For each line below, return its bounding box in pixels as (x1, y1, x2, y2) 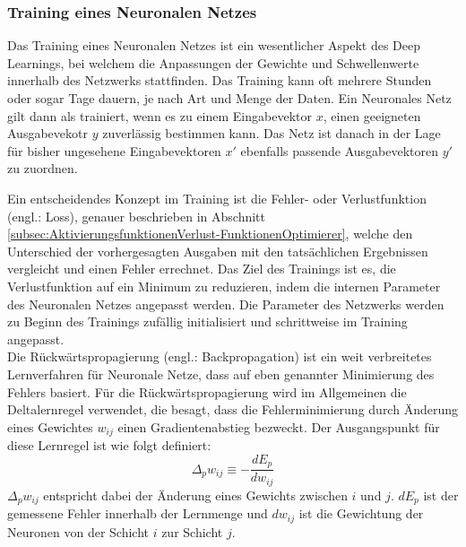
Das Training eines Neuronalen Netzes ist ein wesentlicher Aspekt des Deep (7, 36, 421, 55)
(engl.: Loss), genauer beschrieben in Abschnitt (7, 206, 265, 225)
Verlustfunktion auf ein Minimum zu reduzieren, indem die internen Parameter (7, 276, 441, 295)
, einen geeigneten (323, 106, 421, 125)
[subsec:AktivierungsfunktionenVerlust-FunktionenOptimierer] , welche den (7, 224, 413, 243)
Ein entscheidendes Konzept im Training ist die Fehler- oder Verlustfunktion (7, 188, 427, 207)
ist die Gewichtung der (298, 504, 424, 523)
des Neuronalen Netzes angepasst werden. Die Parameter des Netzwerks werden (7, 294, 444, 313)
